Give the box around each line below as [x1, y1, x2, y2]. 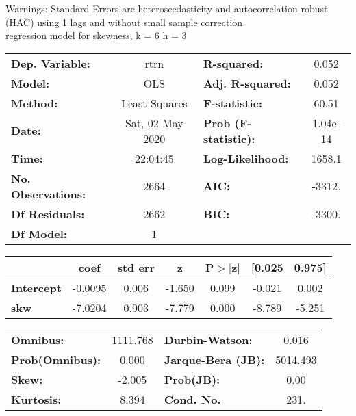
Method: [11, 94, 58, 111]
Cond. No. [164, 391, 221, 407]
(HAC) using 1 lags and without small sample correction [5, 14, 243, 29]
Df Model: [11, 225, 67, 242]
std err [117, 259, 155, 275]
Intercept [11, 279, 62, 296]
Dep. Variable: [11, 55, 90, 71]
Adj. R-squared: [203, 75, 291, 91]
